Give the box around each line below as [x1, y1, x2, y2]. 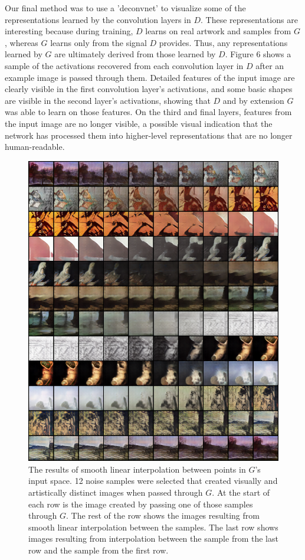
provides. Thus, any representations [159, 36, 288, 48]
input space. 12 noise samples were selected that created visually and [28, 474, 278, 487]
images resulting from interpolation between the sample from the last [28, 532, 278, 545]
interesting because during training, [5, 25, 133, 37]
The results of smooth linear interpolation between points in [28, 463, 246, 475]
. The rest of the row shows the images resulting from [65, 509, 260, 522]
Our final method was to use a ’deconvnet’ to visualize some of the [5, 2, 246, 14]
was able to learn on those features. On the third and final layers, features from [5, 106, 292, 118]
